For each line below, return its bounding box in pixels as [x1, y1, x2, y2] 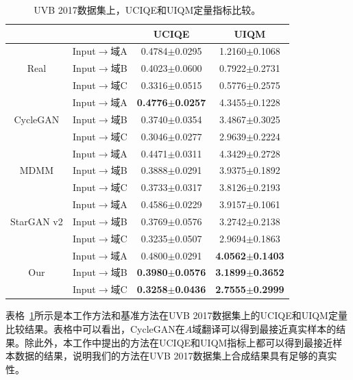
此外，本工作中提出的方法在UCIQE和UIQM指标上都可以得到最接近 [34, 335, 333, 349]
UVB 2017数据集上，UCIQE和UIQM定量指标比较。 [34, 3, 261, 16]
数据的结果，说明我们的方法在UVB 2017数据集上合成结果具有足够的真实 [14, 349, 337, 363]
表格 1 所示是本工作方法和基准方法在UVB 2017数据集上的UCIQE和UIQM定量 [5, 308, 348, 322]
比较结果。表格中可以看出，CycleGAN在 [5, 321, 185, 335]
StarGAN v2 [10, 214, 63, 228]
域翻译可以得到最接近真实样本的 [192, 321, 337, 335]
